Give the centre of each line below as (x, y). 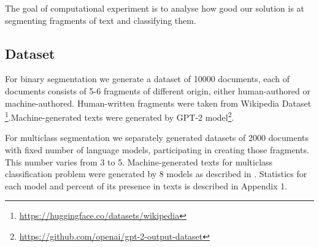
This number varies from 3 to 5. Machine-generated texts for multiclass (139, 161)
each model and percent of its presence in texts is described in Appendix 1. (146, 185)
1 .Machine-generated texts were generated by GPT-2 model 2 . (120, 116)
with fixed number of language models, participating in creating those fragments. (157, 150)
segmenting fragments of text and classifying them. (101, 20)
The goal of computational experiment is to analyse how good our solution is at (155, 8)
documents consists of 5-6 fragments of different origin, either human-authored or (158, 90)
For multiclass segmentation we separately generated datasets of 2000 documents (157, 138)
